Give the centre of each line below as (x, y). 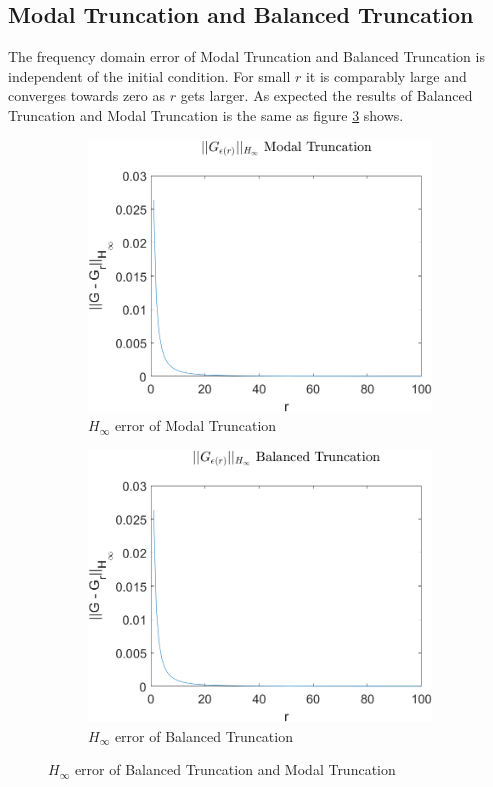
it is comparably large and (386, 75)
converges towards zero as (87, 95)
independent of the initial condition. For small (149, 75)
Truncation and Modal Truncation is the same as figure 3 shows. (206, 114)
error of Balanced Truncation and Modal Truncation (235, 769)
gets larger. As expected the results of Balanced (326, 95)
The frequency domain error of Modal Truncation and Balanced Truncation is (246, 56)
